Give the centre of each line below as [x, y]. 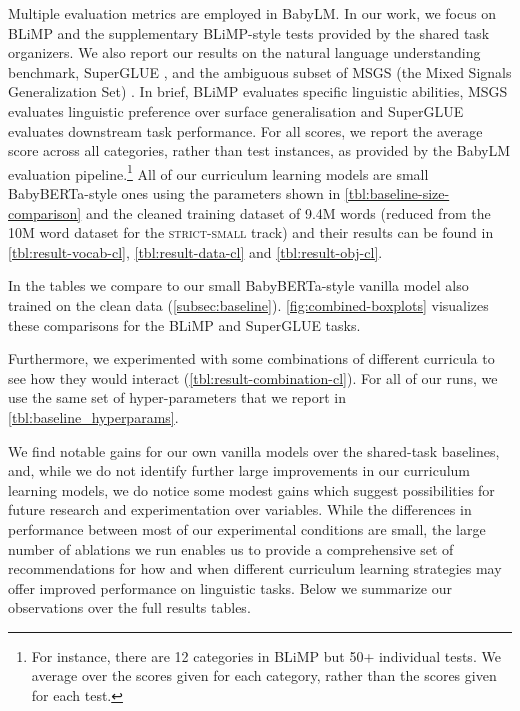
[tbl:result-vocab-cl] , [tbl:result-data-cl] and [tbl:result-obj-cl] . [195, 251]
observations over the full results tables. [129, 607]
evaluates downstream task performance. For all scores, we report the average [245, 130]
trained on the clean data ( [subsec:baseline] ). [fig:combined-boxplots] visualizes [248, 304]
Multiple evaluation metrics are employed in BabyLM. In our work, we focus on [252, 13]
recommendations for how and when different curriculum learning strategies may [255, 568]
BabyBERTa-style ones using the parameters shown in [174, 193]
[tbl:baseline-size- [397, 193]
